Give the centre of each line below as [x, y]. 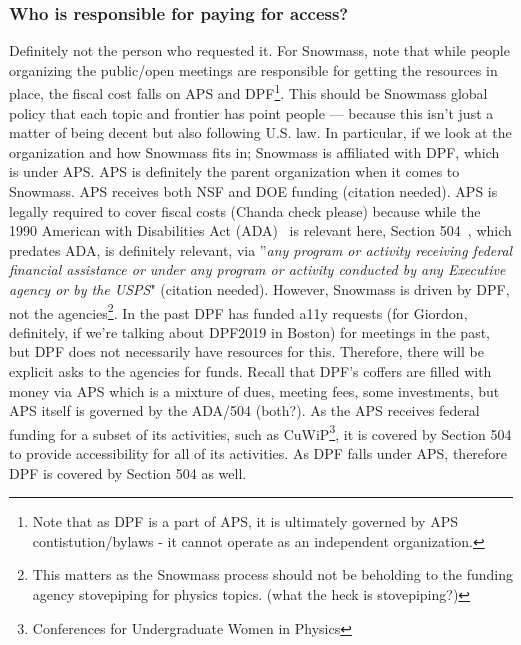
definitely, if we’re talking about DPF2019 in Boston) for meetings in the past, [250, 331]
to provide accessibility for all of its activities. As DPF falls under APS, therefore [258, 453]
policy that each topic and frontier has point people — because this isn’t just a [251, 112]
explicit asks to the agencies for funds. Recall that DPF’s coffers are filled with [250, 371]
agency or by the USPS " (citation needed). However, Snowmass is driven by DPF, [259, 289]
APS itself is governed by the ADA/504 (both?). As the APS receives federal [244, 410]
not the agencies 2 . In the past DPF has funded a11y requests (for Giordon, [238, 311]
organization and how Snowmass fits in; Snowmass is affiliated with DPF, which [254, 151]
